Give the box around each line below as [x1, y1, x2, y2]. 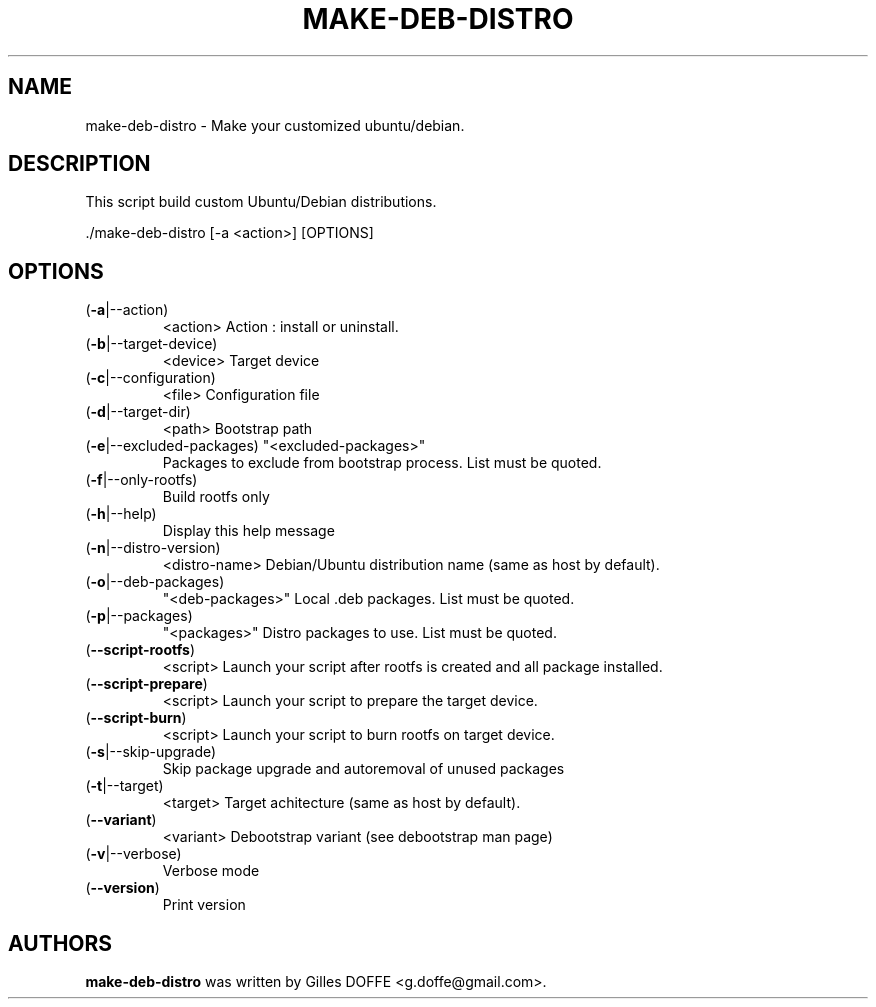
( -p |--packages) [85, 607, 193, 625]
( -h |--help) [85, 505, 157, 523]
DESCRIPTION [8, 151, 151, 177]
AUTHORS [8, 930, 113, 956]
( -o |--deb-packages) [85, 573, 225, 591]
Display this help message [162, 522, 335, 540]
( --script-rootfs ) [85, 641, 195, 659]
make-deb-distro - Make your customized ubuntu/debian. [85, 116, 465, 134]
